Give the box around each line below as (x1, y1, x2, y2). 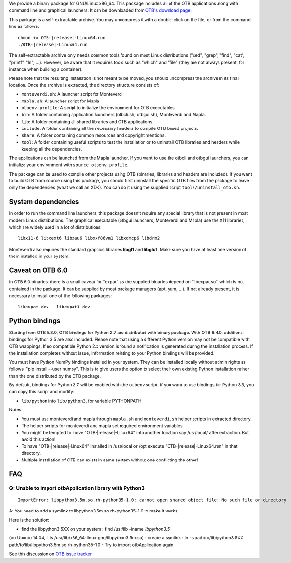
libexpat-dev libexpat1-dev (18, 304, 91, 310)
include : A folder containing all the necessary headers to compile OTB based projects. (21, 126, 198, 131)
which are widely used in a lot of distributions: (9, 224, 102, 230)
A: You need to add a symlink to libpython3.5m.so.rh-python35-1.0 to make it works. (9, 508, 179, 514)
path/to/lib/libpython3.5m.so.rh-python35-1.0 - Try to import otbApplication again (9, 542, 174, 548)
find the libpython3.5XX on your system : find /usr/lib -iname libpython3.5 (21, 526, 170, 532)
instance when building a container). (9, 66, 83, 72)
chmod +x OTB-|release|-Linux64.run (18, 35, 106, 40)
